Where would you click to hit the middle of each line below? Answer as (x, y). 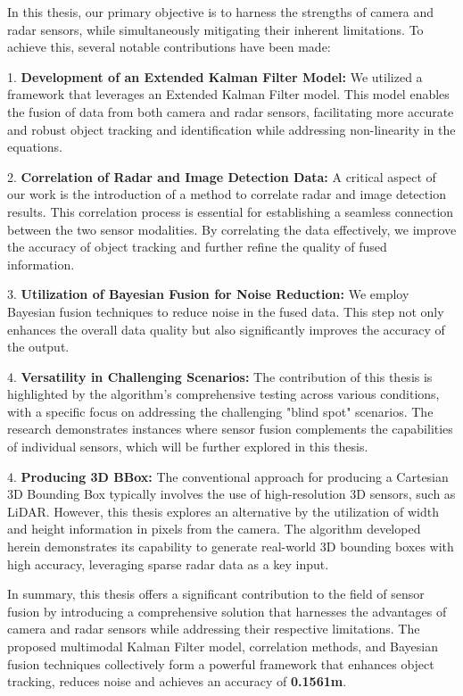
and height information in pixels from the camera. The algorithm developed (214, 529)
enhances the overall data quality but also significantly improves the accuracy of (226, 329)
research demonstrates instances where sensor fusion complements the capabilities (230, 429)
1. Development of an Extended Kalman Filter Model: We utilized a (215, 76)
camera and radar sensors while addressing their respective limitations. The (214, 629)
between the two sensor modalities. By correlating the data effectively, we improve (232, 229)
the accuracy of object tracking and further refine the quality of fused (197, 247)
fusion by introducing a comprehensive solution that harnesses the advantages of (227, 611)
